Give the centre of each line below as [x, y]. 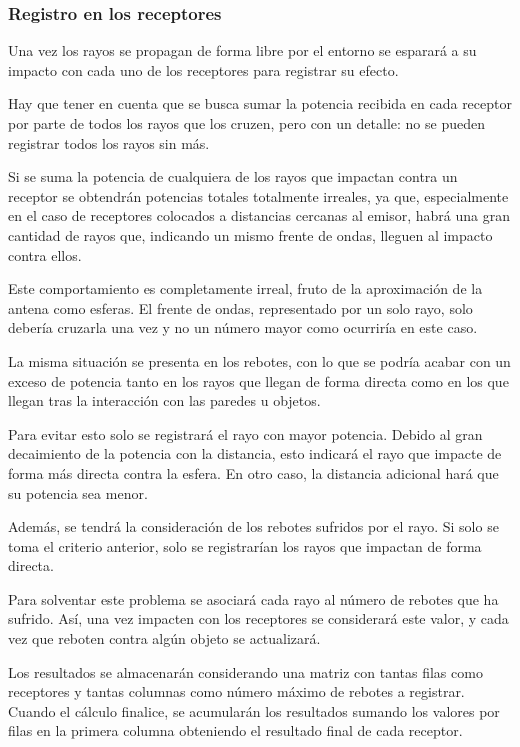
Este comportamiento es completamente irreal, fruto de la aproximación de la [245, 288]
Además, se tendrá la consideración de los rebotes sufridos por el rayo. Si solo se [253, 526]
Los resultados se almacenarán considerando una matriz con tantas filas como [245, 671]
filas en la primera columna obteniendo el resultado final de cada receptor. [235, 730]
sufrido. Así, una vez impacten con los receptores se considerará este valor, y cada [258, 618]
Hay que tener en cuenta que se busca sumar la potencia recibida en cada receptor [260, 103]
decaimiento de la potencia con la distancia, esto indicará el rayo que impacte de [255, 453]
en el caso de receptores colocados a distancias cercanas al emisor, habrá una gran [259, 215]
